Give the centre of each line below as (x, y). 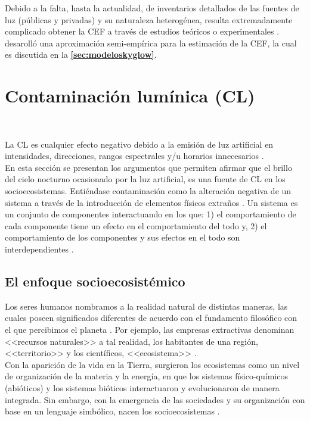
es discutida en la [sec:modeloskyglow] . (81, 54)
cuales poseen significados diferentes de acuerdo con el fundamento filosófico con (151, 318)
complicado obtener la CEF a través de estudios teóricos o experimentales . (142, 31)
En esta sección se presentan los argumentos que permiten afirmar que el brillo (148, 167)
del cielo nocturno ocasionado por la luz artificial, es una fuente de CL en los (145, 179)
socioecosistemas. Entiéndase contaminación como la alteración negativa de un (148, 191)
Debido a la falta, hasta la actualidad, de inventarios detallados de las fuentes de (152, 8)
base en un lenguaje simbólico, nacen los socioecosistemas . (112, 411)
